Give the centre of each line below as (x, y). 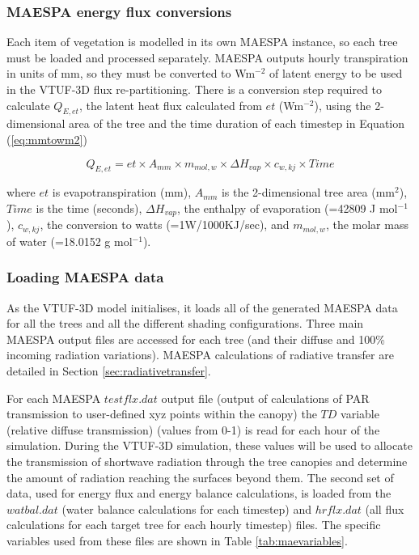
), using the (343, 105)
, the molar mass (367, 225)
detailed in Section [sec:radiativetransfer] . (109, 371)
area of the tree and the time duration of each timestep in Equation (237, 123)
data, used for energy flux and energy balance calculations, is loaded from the (199, 493)
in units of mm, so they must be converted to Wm (131, 73)
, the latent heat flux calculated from (170, 105)
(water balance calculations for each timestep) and (187, 508)
